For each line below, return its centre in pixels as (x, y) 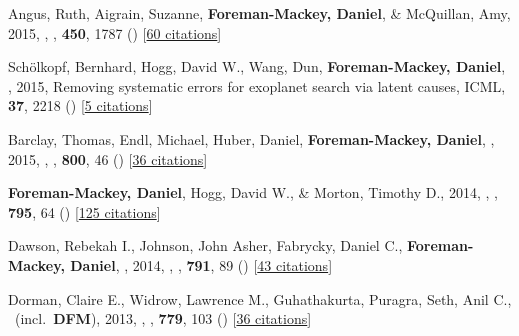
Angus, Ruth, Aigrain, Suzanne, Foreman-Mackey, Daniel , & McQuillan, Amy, (259, 13)
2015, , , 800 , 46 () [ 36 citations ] (108, 158)
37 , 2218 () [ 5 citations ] (80, 105)
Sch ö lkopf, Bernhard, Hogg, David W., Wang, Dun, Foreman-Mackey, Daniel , (257, 66)
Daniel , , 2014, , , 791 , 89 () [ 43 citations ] (201, 264)
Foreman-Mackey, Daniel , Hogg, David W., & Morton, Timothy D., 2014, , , (253, 192)
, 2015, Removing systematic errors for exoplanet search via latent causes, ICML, (257, 85)
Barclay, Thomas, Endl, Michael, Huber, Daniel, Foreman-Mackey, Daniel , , (251, 138)
